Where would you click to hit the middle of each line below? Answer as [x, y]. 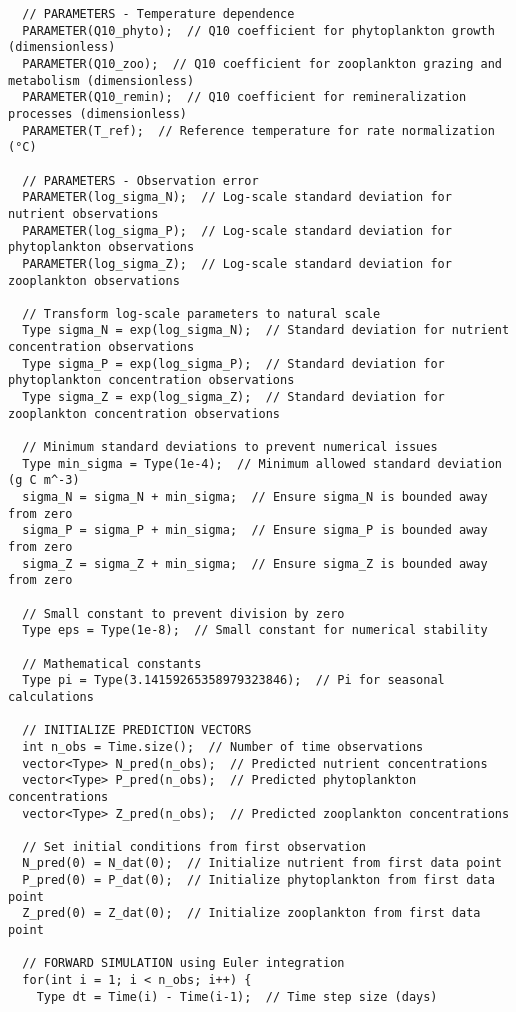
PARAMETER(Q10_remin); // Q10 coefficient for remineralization [244, 97]
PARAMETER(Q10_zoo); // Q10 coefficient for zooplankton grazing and [262, 63]
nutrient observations [83, 213]
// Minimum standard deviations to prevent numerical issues [230, 447]
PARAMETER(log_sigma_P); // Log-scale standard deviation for [237, 230]
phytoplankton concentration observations [151, 380]
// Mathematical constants [112, 663]
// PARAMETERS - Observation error [140, 180]
